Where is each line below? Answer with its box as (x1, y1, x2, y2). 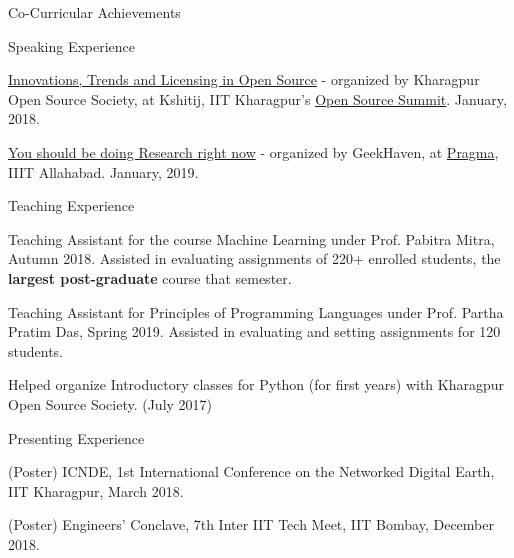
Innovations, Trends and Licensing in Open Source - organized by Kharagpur (8, 69, 480, 90)
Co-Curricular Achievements (8, 2, 181, 22)
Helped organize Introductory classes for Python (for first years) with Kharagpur (8, 374, 505, 395)
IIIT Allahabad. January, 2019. (8, 161, 199, 182)
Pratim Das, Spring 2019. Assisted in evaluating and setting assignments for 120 (8, 321, 501, 342)
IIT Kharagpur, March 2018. (8, 480, 184, 501)
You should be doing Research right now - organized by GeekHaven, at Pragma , (8, 141, 499, 162)
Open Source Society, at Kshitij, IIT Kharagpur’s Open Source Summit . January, (8, 88, 507, 109)
